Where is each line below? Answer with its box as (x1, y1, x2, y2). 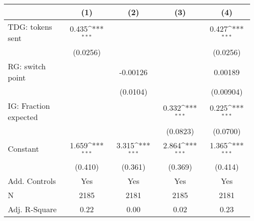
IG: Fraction (8, 100, 50, 111)
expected (8, 111, 38, 122)
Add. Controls (8, 175, 56, 186)
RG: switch (8, 60, 46, 72)
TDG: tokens (8, 21, 52, 32)
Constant (8, 143, 39, 155)
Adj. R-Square (8, 203, 57, 215)
